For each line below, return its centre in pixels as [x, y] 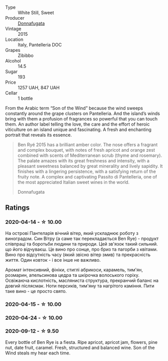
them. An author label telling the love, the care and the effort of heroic [77, 124]
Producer [15, 18]
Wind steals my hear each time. [38, 353]
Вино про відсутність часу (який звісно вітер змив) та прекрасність [78, 255]
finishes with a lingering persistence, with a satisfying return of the [87, 171]
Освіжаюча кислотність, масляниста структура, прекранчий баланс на [82, 280]
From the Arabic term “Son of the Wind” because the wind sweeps [74, 108]
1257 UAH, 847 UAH [39, 87]
